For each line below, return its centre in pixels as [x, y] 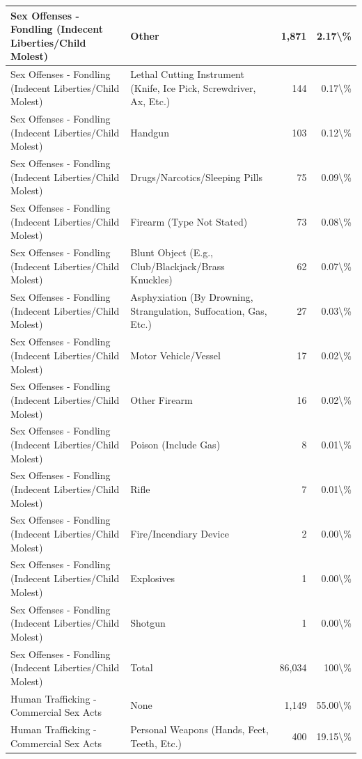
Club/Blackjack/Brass [178, 266]
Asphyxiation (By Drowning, [192, 297]
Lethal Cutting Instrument [187, 74]
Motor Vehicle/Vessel [175, 355]
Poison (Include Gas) [175, 444]
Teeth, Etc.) [156, 743]
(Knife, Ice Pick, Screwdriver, [193, 87]
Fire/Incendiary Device [180, 534]
